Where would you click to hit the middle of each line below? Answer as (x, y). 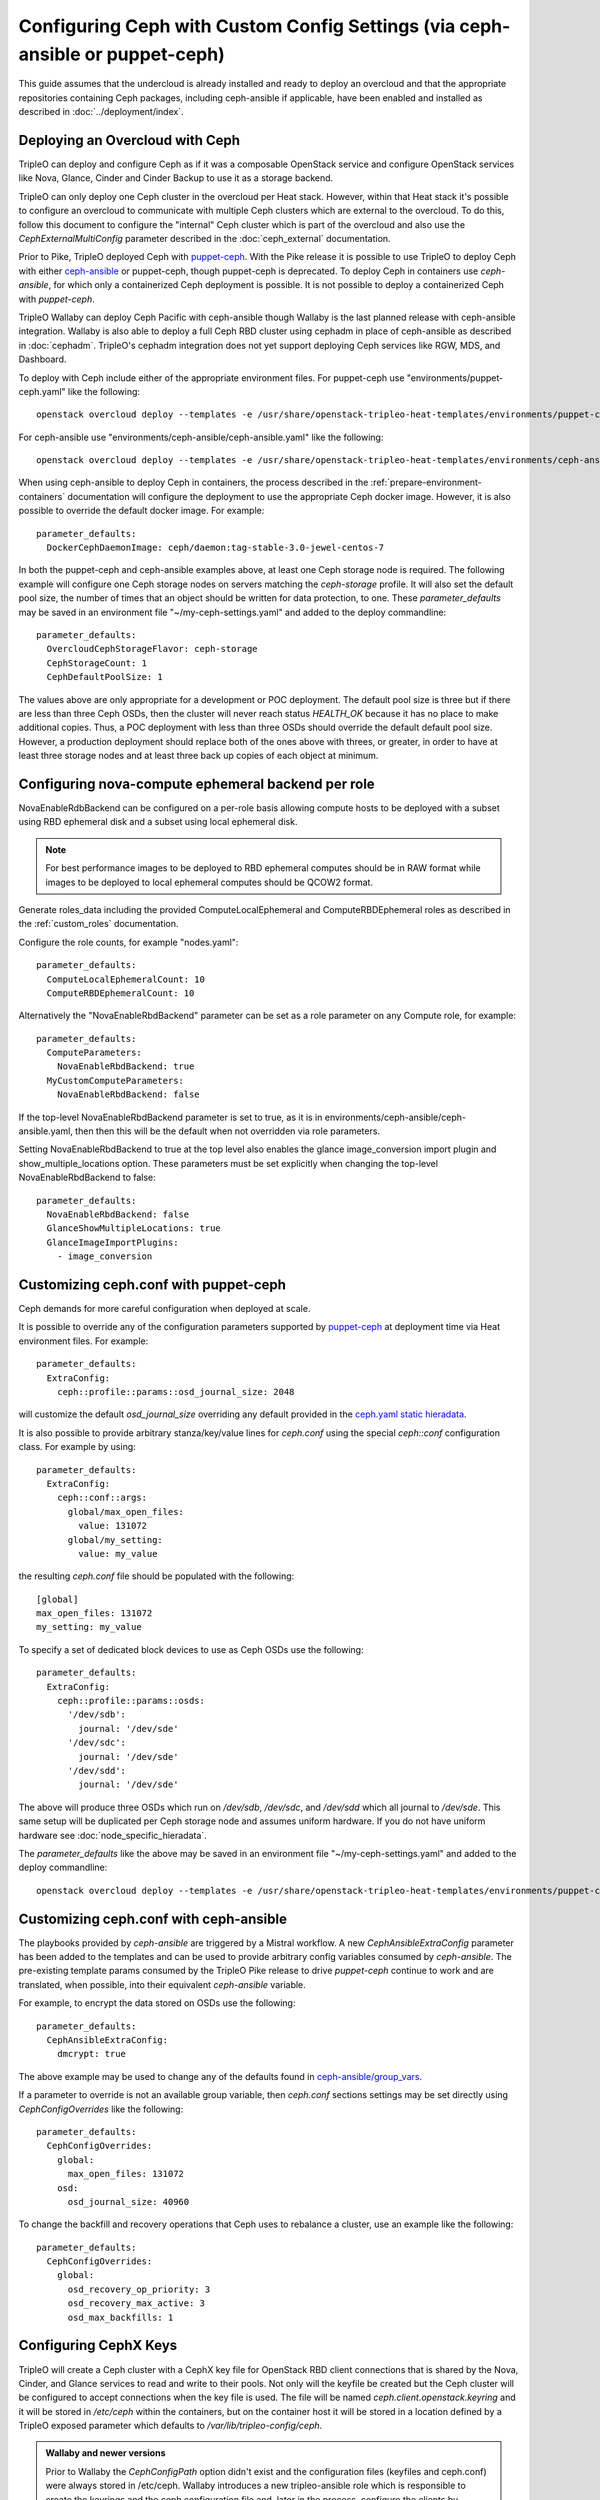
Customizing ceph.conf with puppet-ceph (152, 1284)
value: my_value (118, 1553)
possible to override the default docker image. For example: (141, 511)
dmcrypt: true (91, 2054)
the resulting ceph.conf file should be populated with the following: (156, 1576)
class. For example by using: (77, 1447)
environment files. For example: (83, 1341)
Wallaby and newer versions (105, 2453)
